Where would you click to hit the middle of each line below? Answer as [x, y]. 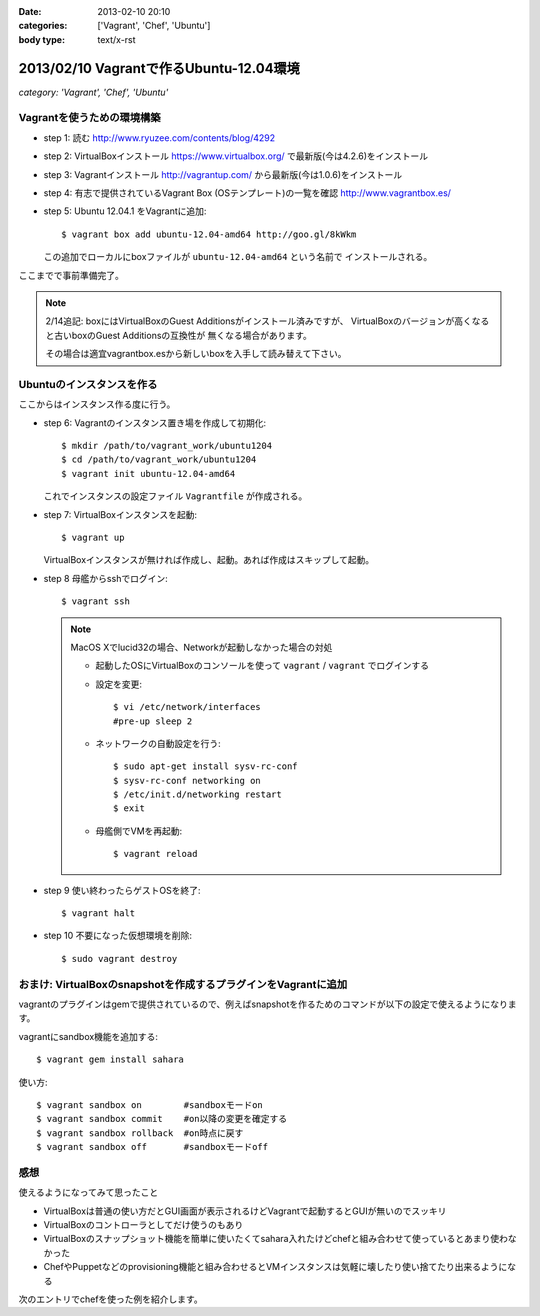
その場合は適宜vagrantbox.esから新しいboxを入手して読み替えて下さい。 [196, 354]
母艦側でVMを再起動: [139, 831]
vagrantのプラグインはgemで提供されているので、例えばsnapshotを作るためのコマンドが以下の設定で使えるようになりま [267, 1004]
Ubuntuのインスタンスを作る [88, 384]
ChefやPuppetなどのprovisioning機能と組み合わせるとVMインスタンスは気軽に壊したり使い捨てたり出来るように [275, 1267]
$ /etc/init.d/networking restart [197, 794]
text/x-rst [116, 39]
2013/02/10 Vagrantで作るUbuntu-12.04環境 [159, 68]
